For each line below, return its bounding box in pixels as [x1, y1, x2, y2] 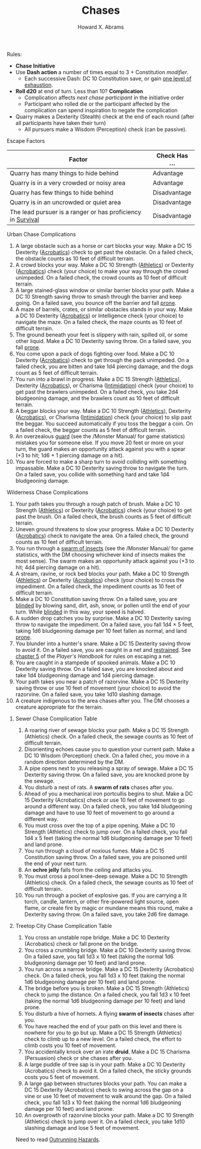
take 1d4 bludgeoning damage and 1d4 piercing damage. [15, 672, 156, 679]
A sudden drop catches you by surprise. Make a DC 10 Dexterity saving [15, 614, 191, 621]
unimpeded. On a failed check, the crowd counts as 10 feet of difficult [15, 274, 187, 281]
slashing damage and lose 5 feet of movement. [24, 1124, 140, 1131]
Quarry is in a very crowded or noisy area [10, 179, 126, 187]
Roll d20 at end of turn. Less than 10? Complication [15, 87, 143, 94]
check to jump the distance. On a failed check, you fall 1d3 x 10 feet [24, 991, 190, 998]
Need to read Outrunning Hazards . [15, 1136, 101, 1143]
